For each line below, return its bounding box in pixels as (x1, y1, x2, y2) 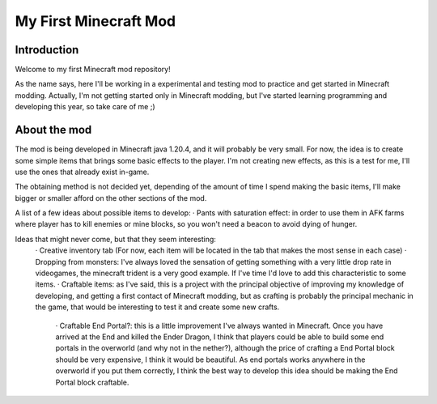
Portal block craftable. (55, 377, 129, 387)
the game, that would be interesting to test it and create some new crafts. (35, 302, 280, 312)
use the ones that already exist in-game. (15, 167, 150, 176)
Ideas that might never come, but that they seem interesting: (15, 234, 216, 244)
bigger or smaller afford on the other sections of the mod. (15, 193, 207, 202)
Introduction (15, 43, 79, 57)
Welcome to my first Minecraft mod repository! (15, 65, 171, 74)
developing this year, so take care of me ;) (15, 102, 155, 112)
